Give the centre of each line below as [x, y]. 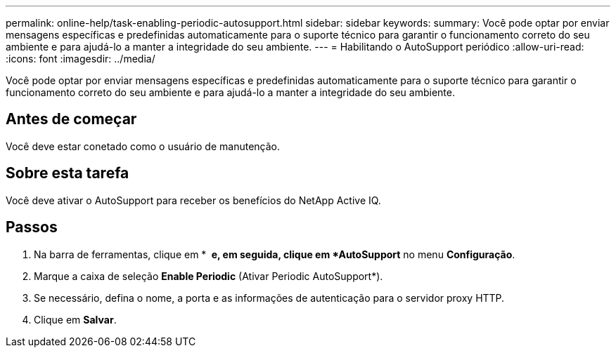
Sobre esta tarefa [68, 173]
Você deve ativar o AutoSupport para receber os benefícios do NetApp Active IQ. [193, 200]
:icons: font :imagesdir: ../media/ [81, 59]
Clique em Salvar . [75, 319]
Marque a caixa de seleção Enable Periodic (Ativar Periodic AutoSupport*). [208, 276]
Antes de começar [71, 119]
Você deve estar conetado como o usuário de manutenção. [143, 146]
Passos [32, 227]
